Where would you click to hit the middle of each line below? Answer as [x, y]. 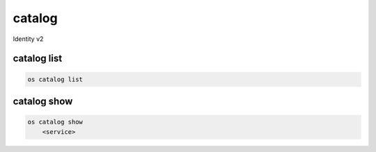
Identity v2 [28, 39]
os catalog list [55, 79]
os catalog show [55, 122]
